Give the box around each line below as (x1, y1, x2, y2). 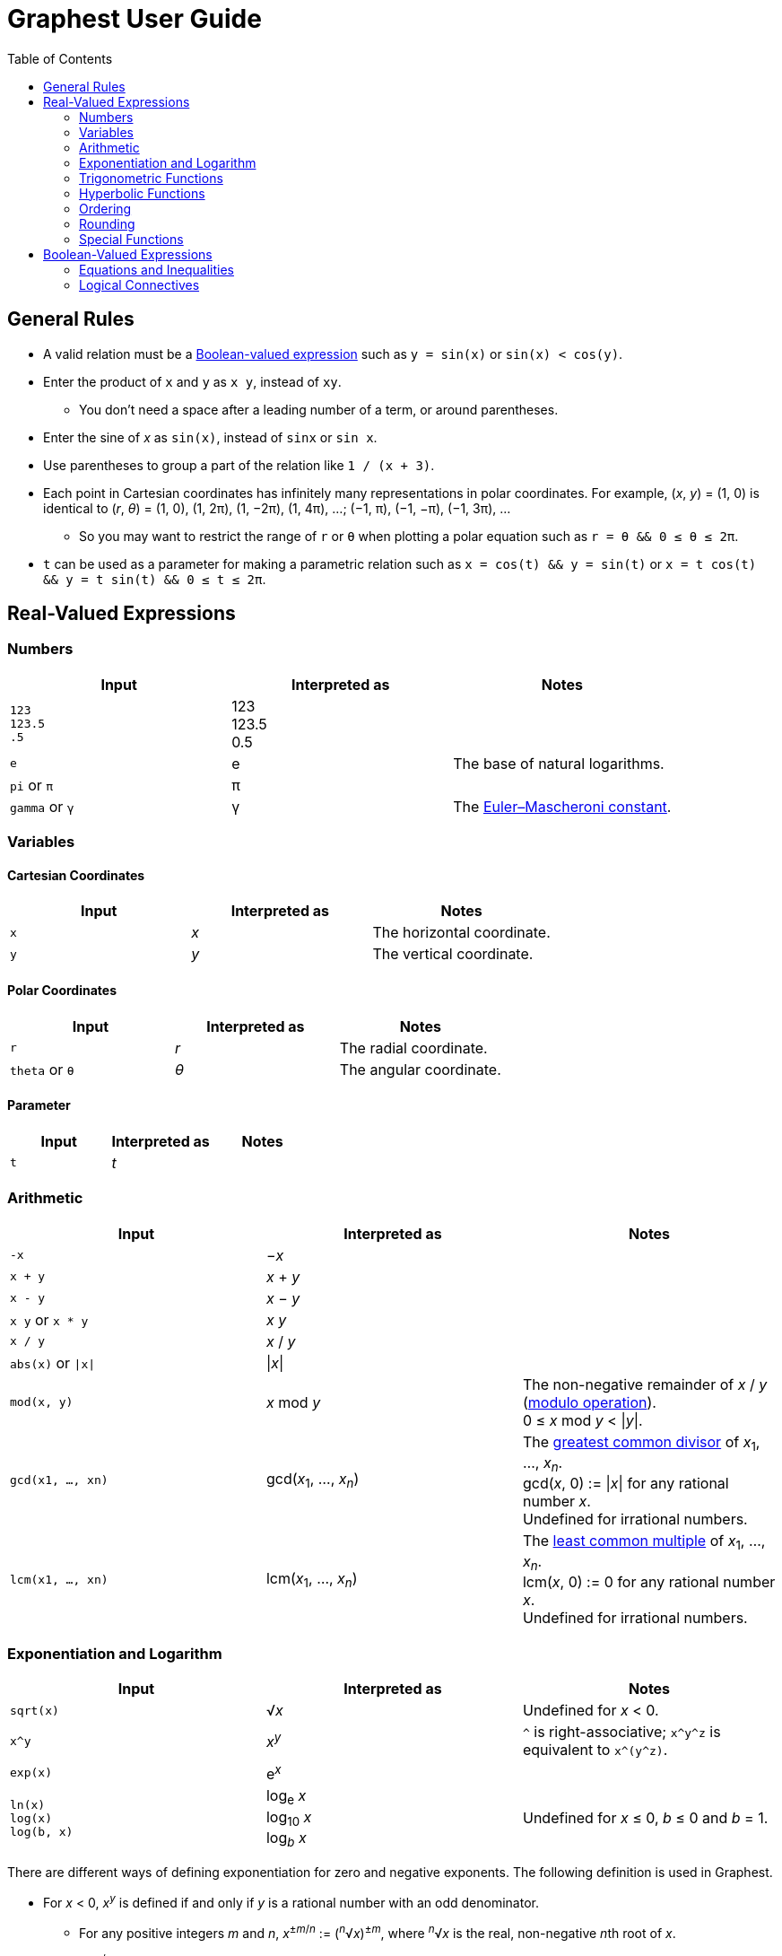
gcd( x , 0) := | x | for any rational (522, 1473, 729, 1492)
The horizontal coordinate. (372, 923, 551, 942)
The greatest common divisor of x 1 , (522, 1432, 760, 1454)
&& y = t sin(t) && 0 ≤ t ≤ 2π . (43, 571, 266, 587)
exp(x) (10, 1766, 52, 1780)
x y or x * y (10, 1310, 89, 1329)
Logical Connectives (79, 276, 200, 293)
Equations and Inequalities (79, 261, 234, 277)
